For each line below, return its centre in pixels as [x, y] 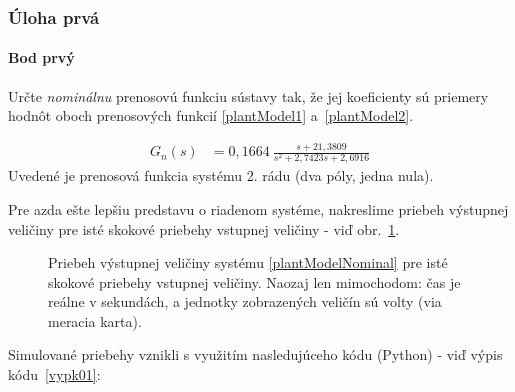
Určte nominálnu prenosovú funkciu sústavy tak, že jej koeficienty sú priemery [248, 95]
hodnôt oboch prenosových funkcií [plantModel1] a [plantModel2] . [211, 115]
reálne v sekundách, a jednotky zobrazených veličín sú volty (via [245, 301]
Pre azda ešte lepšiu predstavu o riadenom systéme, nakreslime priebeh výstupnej [258, 208]
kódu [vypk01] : [54, 374]
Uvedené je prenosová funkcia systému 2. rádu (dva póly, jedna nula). [221, 175]
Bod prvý [41, 57]
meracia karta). [95, 320]
